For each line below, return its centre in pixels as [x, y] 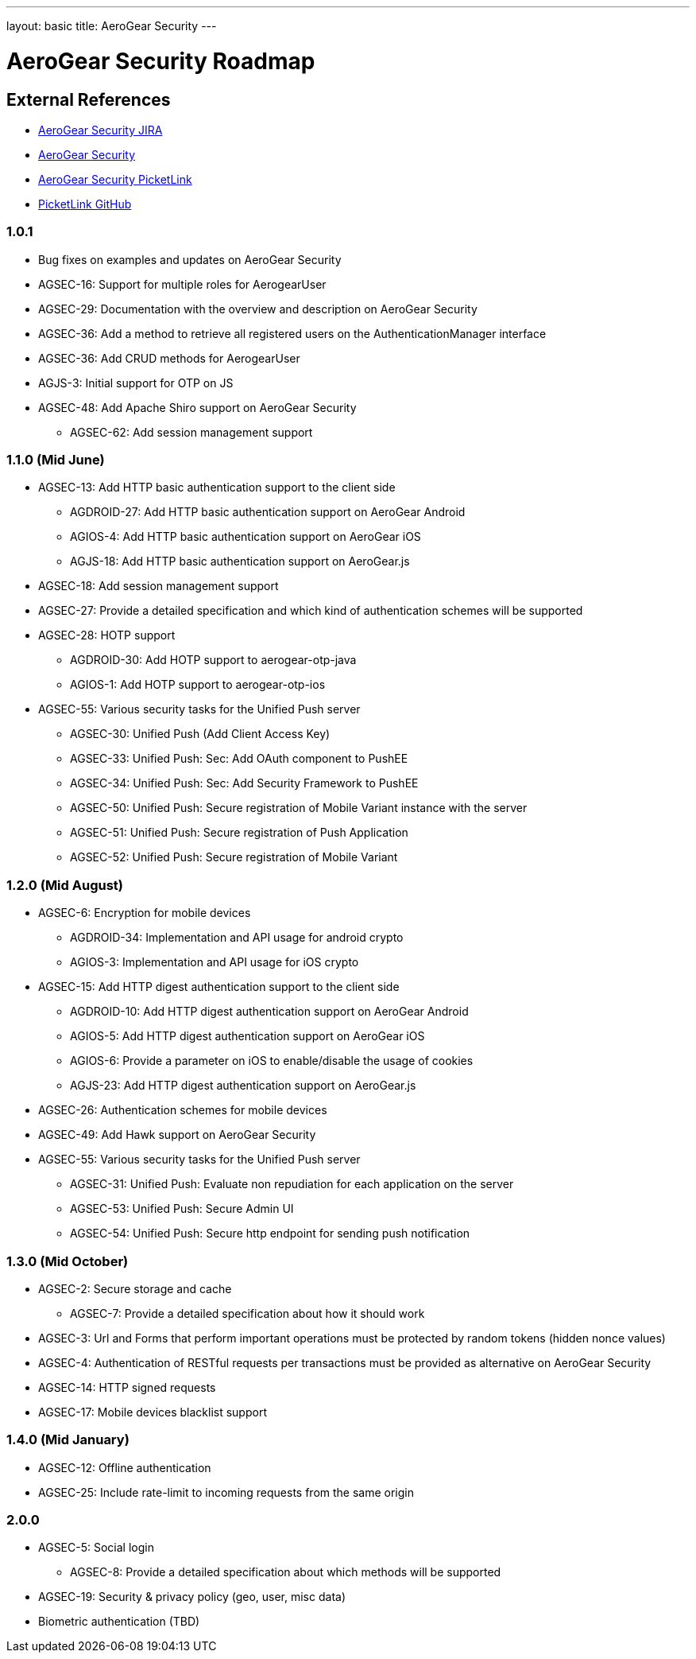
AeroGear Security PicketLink [115, 179]
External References [89, 99]
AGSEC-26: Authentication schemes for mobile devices [183, 1110]
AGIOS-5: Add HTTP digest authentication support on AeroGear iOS [247, 1036]
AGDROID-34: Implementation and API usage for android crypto [237, 938]
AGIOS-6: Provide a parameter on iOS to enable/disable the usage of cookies [272, 1061]
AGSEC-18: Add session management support [159, 586]
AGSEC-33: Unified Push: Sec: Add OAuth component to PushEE [239, 759]
